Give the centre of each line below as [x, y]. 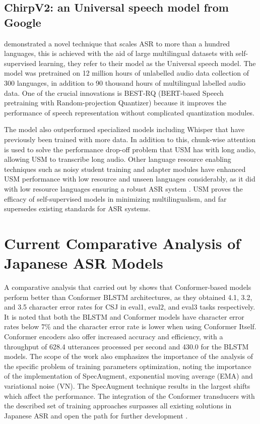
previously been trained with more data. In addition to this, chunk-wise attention [130, 139]
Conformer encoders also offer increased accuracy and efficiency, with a [114, 336]
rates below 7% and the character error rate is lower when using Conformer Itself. [130, 326]
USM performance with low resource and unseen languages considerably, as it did [130, 179]
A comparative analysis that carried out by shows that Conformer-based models [128, 287]
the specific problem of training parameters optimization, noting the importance [128, 366]
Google [23, 22]
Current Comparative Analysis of [122, 243]
